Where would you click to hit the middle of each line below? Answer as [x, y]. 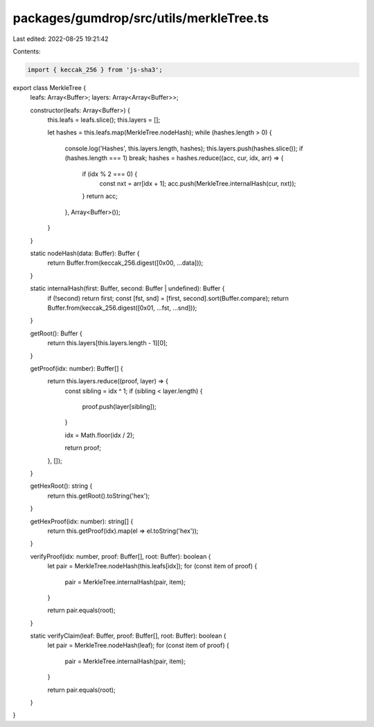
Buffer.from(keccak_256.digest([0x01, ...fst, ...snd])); [122, 308]
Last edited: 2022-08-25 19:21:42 [61, 39]
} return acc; [100, 196]
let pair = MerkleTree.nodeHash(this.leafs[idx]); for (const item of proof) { [152, 566]
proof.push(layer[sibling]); [119, 407]
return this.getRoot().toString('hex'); [99, 496]
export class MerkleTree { [50, 87]
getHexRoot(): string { [61, 486]
